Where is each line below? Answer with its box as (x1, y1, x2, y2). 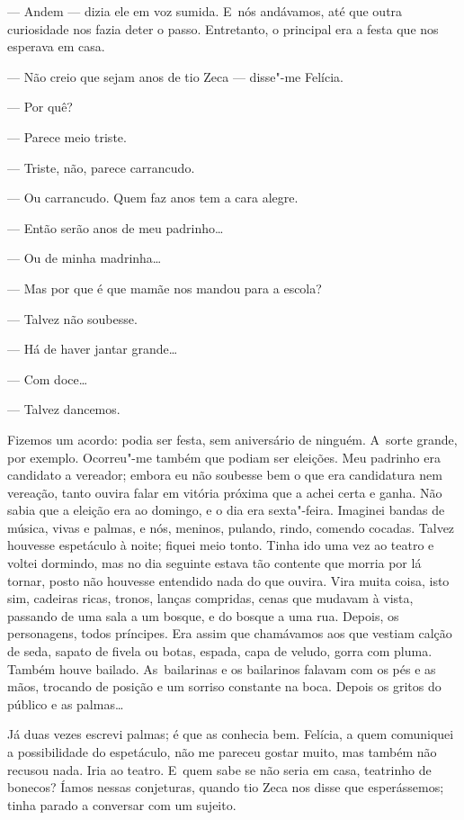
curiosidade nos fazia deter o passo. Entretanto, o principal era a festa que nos (7, 19, 439, 38)
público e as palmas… (7, 694, 124, 713)
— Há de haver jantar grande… (7, 339, 178, 358)
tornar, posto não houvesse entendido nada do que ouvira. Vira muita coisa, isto (7, 571, 450, 590)
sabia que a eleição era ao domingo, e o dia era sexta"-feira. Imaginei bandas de (7, 500, 445, 519)
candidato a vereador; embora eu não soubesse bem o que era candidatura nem (7, 465, 442, 484)
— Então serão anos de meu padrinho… (7, 218, 224, 237)
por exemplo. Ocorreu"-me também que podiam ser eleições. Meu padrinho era (7, 447, 441, 466)
